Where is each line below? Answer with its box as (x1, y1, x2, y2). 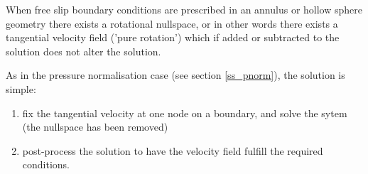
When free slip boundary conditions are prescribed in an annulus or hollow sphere (6, 2, 362, 16)
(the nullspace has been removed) (22, 119, 168, 134)
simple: (6, 81, 36, 96)
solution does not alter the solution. (6, 43, 161, 58)
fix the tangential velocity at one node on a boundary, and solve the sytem (22, 105, 347, 120)
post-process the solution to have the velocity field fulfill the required (22, 143, 323, 158)
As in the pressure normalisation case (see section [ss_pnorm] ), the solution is (6, 67, 345, 82)
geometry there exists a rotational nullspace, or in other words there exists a (6, 16, 338, 31)
